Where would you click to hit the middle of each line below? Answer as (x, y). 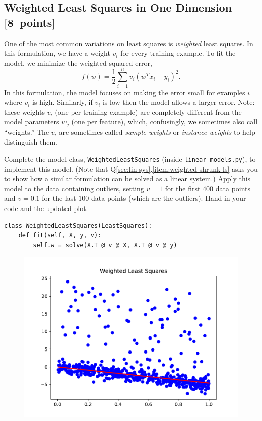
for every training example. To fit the (178, 53)
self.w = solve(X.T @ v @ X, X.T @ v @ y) (105, 245)
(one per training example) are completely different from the (148, 112)
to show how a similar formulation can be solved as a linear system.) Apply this (127, 179)
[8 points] (30, 22)
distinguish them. (31, 142)
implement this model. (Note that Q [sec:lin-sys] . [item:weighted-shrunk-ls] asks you (131, 168)
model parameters (32, 122)
